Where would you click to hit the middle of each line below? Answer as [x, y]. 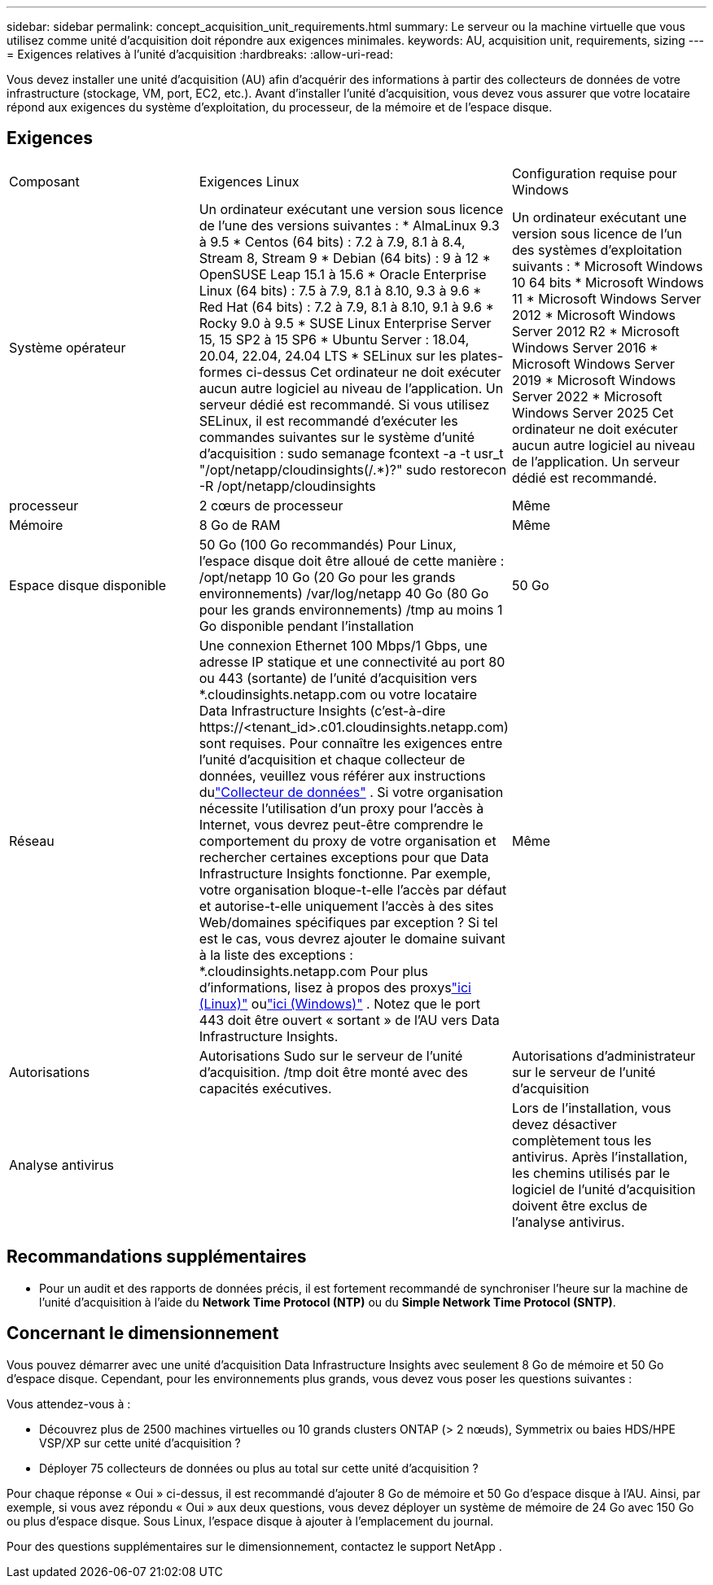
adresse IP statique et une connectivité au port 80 [352, 661]
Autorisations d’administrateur [604, 1055]
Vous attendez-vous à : [69, 1403]
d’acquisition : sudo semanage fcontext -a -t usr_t [351, 453]
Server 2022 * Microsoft [587, 396]
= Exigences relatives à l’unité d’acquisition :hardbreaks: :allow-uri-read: [200, 54]
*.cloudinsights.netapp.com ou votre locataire [338, 694]
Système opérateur [68, 347]
